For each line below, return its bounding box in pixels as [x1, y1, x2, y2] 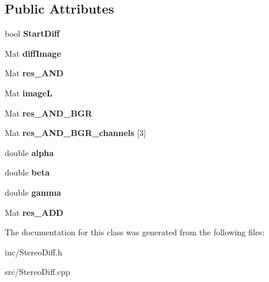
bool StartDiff [5, 27, 60, 40]
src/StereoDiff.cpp [5, 265, 70, 278]
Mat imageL [5, 86, 53, 99]
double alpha [5, 146, 54, 158]
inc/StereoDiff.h [5, 245, 63, 258]
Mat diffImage [5, 47, 61, 59]
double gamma [5, 186, 61, 198]
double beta [5, 166, 50, 179]
